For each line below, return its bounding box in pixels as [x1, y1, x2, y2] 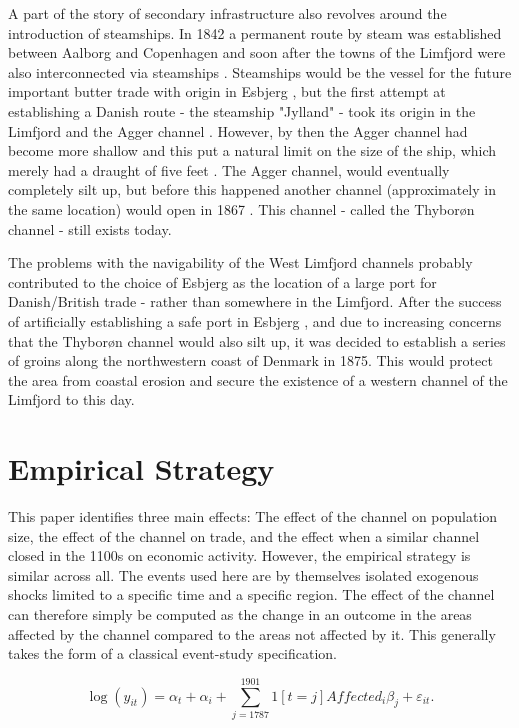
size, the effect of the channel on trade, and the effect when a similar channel [8, 525, 480, 546]
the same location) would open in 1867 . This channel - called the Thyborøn [8, 198, 475, 219]
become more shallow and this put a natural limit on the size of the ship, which [8, 140, 497, 161]
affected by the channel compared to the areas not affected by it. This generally [8, 623, 496, 644]
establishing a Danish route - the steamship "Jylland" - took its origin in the [8, 100, 476, 121]
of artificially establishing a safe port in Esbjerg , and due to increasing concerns [8, 310, 502, 331]
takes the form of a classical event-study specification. [8, 643, 337, 664]
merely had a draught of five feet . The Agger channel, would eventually [8, 159, 450, 180]
